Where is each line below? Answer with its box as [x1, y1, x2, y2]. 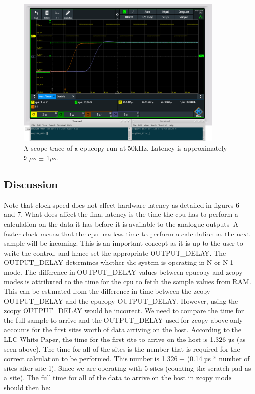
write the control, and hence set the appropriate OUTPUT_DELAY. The [4, 247, 226, 258]
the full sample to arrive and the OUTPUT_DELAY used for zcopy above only [4, 315, 243, 325]
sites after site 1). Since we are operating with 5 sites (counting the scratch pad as [4, 363, 251, 373]
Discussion [4, 176, 58, 191]
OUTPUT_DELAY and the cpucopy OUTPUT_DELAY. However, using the [4, 295, 238, 306]
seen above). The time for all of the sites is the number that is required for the [4, 343, 240, 354]
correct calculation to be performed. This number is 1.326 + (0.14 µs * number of [4, 353, 250, 364]
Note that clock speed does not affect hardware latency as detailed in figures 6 [4, 199, 239, 210]
